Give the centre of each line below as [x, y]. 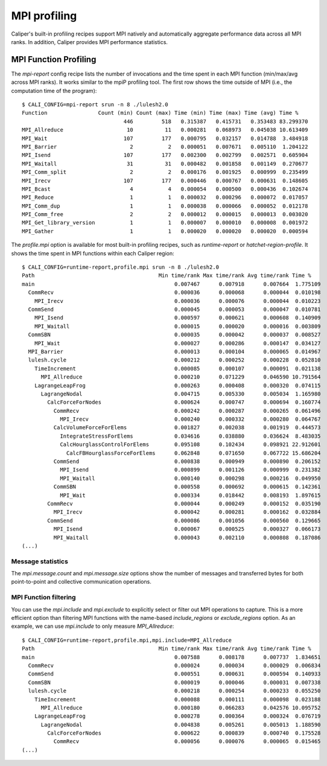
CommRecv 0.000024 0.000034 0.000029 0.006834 [174, 665]
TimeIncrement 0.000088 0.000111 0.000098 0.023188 [177, 699]
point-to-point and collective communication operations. [81, 582]
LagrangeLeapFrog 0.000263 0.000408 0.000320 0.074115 [177, 385]
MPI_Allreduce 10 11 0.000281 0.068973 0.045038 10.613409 [165, 130]
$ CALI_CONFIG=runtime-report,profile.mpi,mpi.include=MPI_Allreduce [127, 640]
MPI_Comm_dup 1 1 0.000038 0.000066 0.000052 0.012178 [165, 206]
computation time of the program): [54, 91]
